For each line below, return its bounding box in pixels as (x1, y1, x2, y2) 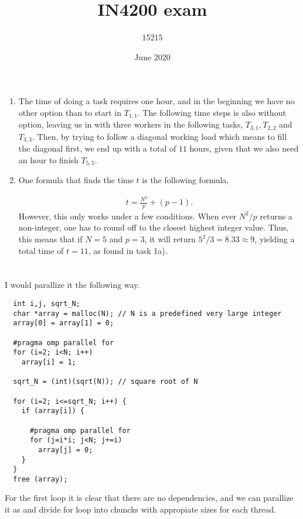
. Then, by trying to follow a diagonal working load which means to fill (32, 130, 287, 142)
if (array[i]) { (21, 407, 85, 415)
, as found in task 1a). (88, 244, 168, 256)
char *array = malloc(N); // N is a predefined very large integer (13, 309, 282, 318)
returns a (260, 209, 292, 222)
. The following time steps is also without (137, 106, 286, 118)
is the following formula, (142, 174, 229, 186)
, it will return (144, 233, 196, 245)
